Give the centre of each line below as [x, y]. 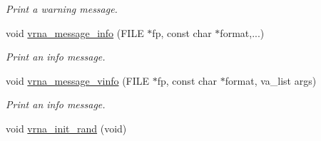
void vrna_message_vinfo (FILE [78, 80]
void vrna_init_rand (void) [66, 128]
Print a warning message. [62, 9]
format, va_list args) [271, 80]
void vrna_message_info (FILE [75, 32]
